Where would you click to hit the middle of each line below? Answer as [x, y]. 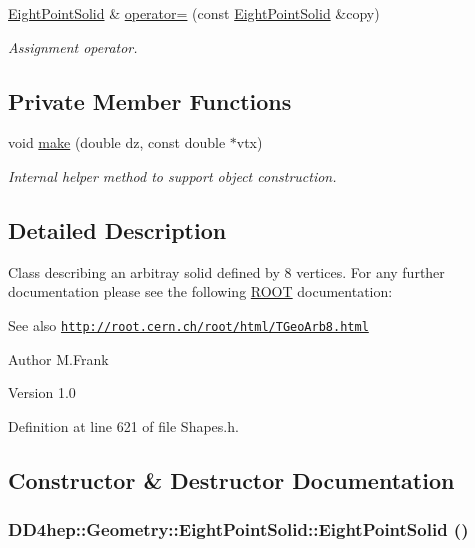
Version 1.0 [42, 392]
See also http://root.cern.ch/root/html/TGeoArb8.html [188, 324]
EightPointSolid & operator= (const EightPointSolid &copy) [194, 13]
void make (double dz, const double [117, 142]
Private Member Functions [150, 100]
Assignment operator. [73, 46]
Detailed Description [117, 229]
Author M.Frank [58, 358]
